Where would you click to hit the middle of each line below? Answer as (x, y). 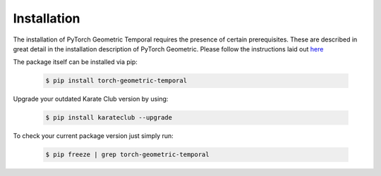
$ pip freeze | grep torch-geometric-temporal (127, 155)
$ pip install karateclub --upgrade (109, 118)
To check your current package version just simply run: (93, 136)
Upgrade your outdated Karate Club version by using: (91, 99)
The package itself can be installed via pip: (75, 62)
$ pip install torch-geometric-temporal (116, 81)
